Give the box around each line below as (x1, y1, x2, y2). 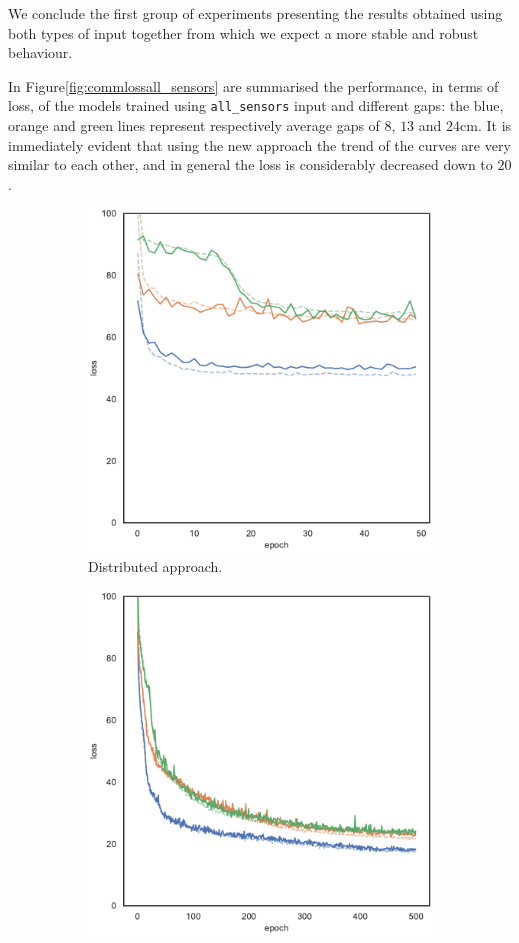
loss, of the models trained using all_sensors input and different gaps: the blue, (8, 95, 504, 116)
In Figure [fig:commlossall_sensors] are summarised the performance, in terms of (8, 75, 499, 96)
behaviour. (8, 42, 73, 63)
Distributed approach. (88, 556, 223, 576)
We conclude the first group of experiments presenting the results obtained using (8, 3, 503, 23)
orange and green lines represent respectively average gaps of (8, 115, 380, 136)
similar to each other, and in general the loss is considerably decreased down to (8, 154, 493, 175)
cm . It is (460, 115, 512, 136)
